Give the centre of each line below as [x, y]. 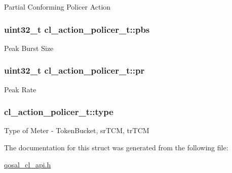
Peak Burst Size [29, 48]
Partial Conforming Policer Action [57, 7]
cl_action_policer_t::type [59, 112]
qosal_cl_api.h [28, 164]
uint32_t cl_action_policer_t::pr [74, 70]
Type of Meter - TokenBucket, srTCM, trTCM [77, 130]
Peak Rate [20, 89]
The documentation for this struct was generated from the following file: [116, 148]
